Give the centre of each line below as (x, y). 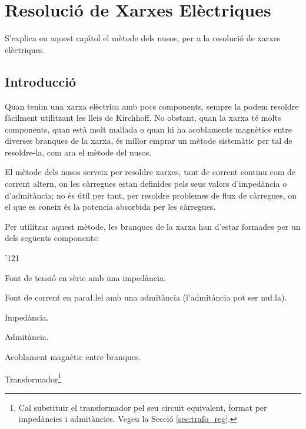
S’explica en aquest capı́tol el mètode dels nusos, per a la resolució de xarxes (143, 38)
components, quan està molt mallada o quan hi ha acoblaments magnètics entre (148, 129)
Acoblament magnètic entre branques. (73, 357)
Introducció (41, 81)
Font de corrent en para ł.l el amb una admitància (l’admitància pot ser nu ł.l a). (146, 297)
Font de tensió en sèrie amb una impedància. (85, 277)
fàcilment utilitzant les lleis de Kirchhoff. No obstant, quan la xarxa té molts (143, 118)
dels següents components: (52, 238)
